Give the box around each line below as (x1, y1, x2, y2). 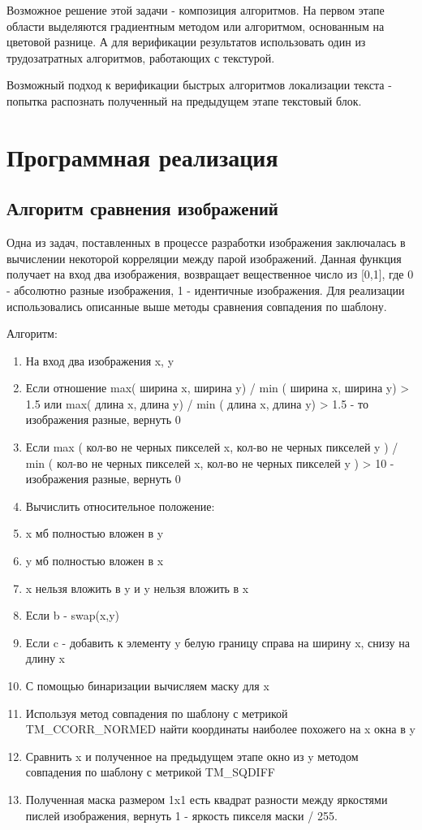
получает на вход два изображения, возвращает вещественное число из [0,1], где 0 (6, 266, 414, 283)
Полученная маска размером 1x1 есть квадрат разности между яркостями (25, 790, 388, 807)
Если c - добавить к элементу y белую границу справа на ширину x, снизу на (25, 633, 410, 651)
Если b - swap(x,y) (25, 607, 120, 624)
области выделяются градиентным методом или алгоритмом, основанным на (6, 17, 385, 34)
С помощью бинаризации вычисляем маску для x (25, 677, 269, 694)
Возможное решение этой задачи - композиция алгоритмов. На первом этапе (6, 2, 385, 18)
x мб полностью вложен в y (25, 525, 164, 542)
